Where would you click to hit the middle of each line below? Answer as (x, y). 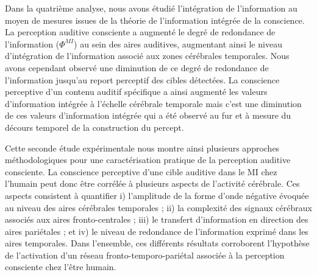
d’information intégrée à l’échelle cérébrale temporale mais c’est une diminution (153, 103)
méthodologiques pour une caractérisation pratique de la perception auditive (148, 160)
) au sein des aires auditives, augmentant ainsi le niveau (178, 44)
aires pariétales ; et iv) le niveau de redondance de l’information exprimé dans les (157, 231)
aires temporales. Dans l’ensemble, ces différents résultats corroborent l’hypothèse (157, 243)
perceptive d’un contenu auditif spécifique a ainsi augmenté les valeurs (136, 92)
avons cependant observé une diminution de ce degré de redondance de (137, 67)
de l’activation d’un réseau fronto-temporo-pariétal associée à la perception (145, 255)
